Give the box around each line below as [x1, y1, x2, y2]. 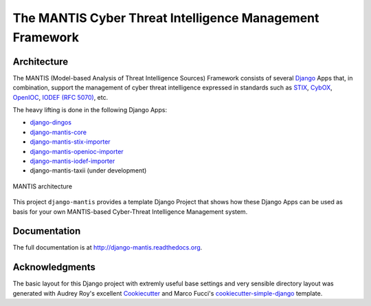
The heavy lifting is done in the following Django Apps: [12, 106, 168, 114]
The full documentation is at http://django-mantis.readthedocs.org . [12, 243, 203, 252]
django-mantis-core [30, 128, 87, 136]
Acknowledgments [12, 261, 96, 273]
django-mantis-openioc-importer [30, 147, 124, 155]
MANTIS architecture [12, 182, 72, 190]
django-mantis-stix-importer [30, 138, 111, 146]
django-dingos [30, 118, 72, 127]
